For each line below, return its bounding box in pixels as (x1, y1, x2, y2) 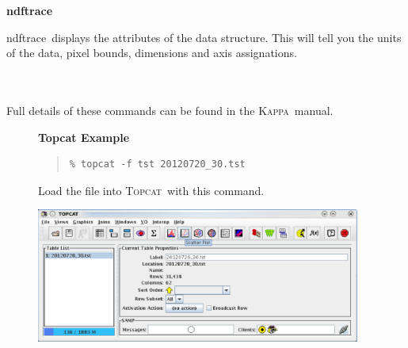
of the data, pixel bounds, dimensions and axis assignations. (6, 44, 297, 61)
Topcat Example (38, 128, 130, 145)
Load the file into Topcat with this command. (38, 182, 265, 198)
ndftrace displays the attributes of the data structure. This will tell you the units (6, 29, 402, 45)
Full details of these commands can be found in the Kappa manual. (6, 101, 334, 118)
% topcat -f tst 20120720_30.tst (69, 159, 246, 170)
